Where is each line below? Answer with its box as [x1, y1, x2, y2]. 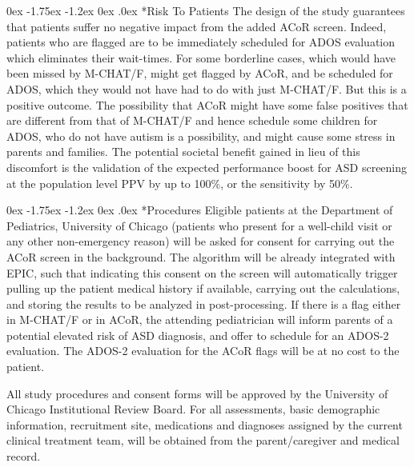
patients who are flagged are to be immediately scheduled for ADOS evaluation [6, 34, 396, 50]
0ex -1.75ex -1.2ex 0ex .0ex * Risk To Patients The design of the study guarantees [6, 2, 405, 18]
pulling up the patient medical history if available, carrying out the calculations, [6, 280, 400, 297]
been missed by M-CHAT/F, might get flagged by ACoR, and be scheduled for [6, 65, 393, 82]
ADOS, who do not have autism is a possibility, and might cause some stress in [6, 127, 396, 144]
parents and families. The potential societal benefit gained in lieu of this [6, 143, 360, 160]
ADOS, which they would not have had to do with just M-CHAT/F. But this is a [6, 80, 407, 97]
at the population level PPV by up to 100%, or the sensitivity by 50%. [6, 174, 353, 191]
